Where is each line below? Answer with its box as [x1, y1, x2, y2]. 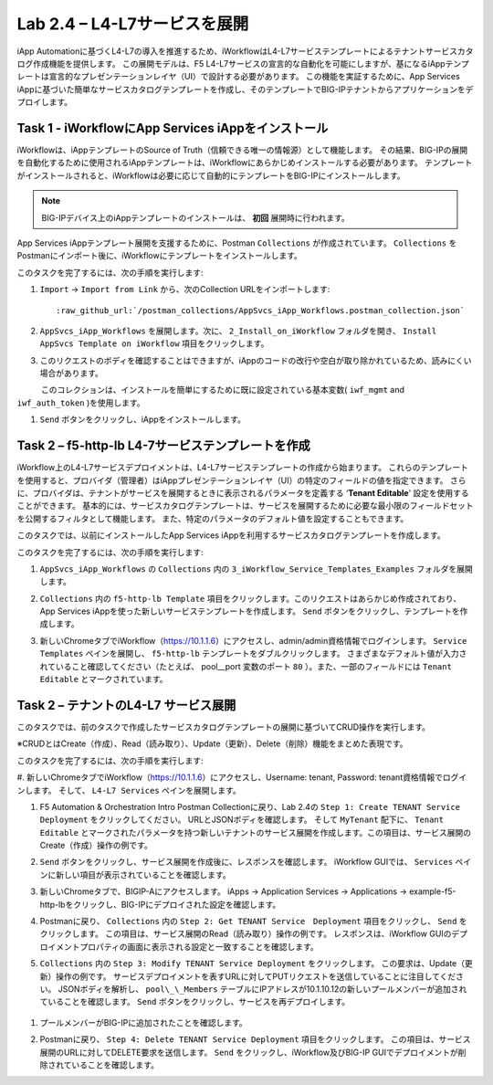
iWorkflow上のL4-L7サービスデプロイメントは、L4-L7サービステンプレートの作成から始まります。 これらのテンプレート [16, 462, 469, 473]
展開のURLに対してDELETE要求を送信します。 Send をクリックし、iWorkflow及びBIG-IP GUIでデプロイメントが [39, 1047, 458, 1058]
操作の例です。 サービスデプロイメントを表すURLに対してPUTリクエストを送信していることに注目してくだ [55, 971, 456, 982]
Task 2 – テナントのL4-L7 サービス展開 [16, 697, 236, 712]
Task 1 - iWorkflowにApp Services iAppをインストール [16, 120, 329, 136]
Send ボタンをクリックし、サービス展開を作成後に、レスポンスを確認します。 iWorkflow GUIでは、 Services [39, 857, 454, 868]
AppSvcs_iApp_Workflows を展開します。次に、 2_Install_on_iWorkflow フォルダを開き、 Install [39, 325, 437, 336]
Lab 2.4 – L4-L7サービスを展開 [16, 14, 249, 34]
